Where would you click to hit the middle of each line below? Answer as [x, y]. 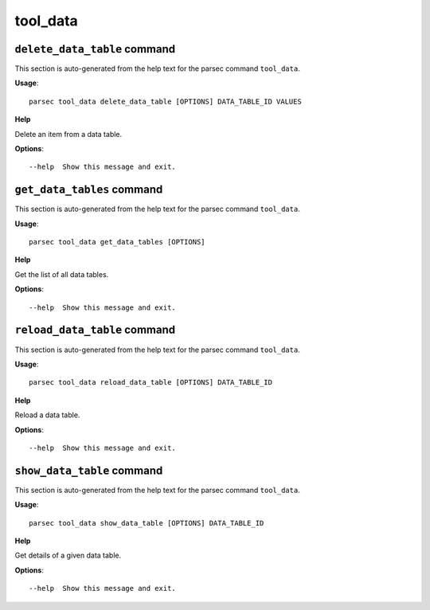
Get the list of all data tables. [62, 274]
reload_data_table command [95, 330]
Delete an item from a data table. [68, 134]
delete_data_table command [95, 49]
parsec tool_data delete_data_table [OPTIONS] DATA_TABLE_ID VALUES [165, 101]
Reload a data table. [47, 415]
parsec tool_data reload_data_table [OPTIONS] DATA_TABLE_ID [150, 383]
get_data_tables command [89, 190]
